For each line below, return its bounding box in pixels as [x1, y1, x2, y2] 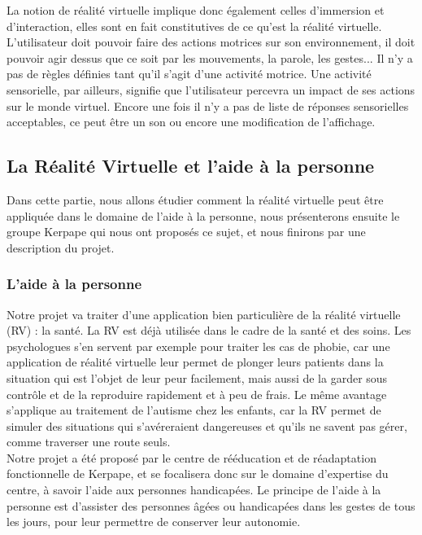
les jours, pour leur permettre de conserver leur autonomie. [7, 513, 301, 530]
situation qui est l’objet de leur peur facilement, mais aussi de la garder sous [7, 369, 388, 386]
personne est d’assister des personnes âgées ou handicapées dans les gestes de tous [7, 497, 415, 514]
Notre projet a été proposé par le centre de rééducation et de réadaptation [7, 449, 376, 466]
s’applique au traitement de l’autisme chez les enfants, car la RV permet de [7, 401, 381, 419]
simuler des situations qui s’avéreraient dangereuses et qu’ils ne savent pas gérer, [7, 417, 407, 434]
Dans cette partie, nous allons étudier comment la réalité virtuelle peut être [7, 191, 384, 208]
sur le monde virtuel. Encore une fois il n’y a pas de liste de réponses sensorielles [7, 97, 409, 114]
